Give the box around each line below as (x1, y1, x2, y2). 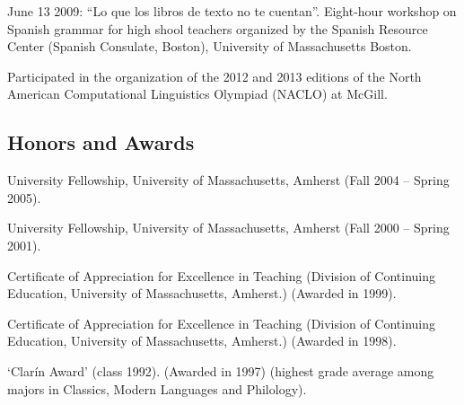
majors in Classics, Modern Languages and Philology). (7, 379, 307, 398)
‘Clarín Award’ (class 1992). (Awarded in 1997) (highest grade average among (7, 361, 434, 380)
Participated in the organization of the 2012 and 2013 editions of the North (7, 66, 422, 85)
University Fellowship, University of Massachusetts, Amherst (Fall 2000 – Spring (7, 218, 450, 237)
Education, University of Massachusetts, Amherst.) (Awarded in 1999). (7, 284, 397, 303)
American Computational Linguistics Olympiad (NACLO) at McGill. (7, 84, 388, 103)
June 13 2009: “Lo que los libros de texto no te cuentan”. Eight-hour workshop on (7, 2, 457, 20)
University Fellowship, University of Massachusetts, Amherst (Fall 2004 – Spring (7, 171, 450, 189)
